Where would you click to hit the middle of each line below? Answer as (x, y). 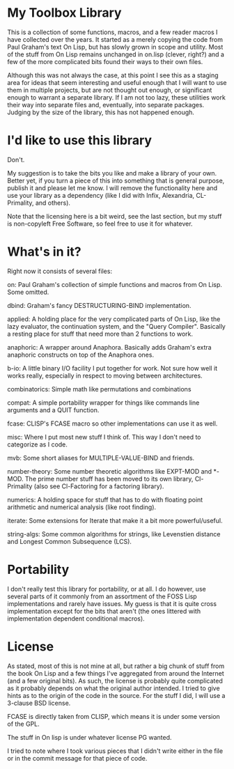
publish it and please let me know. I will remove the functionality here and (112, 188)
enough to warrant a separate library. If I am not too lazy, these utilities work (117, 97)
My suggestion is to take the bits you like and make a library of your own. (112, 173)
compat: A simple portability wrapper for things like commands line (103, 403)
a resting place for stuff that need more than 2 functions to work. (100, 334)
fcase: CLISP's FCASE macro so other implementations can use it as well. (112, 424)
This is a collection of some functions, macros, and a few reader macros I (112, 32)
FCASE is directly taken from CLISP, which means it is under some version (114, 716)
